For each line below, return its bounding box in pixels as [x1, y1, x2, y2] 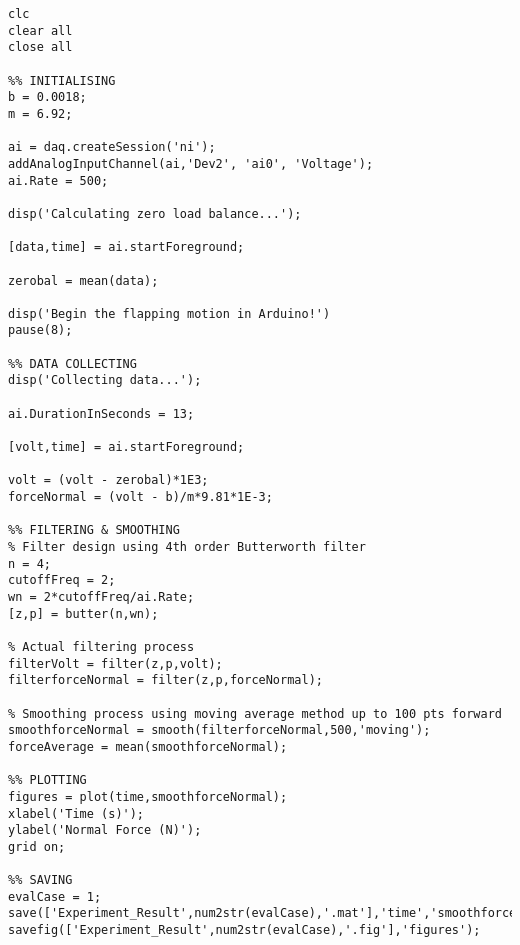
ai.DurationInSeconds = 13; [8, 406, 195, 421]
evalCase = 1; [8, 889, 102, 904]
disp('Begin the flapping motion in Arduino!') [8, 306, 331, 321]
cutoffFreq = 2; [8, 573, 116, 588]
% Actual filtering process [8, 639, 195, 654]
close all [8, 40, 73, 55]
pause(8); [8, 323, 73, 338]
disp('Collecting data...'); [8, 373, 202, 388]
